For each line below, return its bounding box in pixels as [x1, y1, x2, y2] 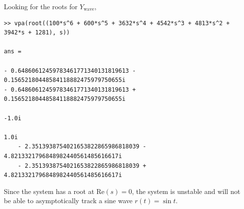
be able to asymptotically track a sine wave [4, 195, 132, 206]
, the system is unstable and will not [132, 186, 241, 196]
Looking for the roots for [4, 1, 78, 11]
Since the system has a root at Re [4, 186, 105, 196]
